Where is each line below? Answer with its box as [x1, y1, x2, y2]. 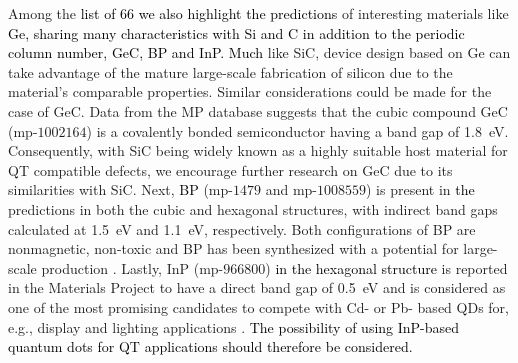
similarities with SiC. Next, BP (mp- [8, 179, 233, 200]
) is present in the [365, 179, 475, 200]
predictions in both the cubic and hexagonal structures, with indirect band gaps [8, 198, 498, 219]
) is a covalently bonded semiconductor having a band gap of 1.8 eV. [86, 120, 509, 141]
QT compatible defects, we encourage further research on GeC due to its [8, 159, 453, 180]
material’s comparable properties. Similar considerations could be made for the [8, 81, 492, 102]
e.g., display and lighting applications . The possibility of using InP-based [8, 316, 460, 337]
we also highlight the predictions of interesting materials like [138, 3, 509, 23]
